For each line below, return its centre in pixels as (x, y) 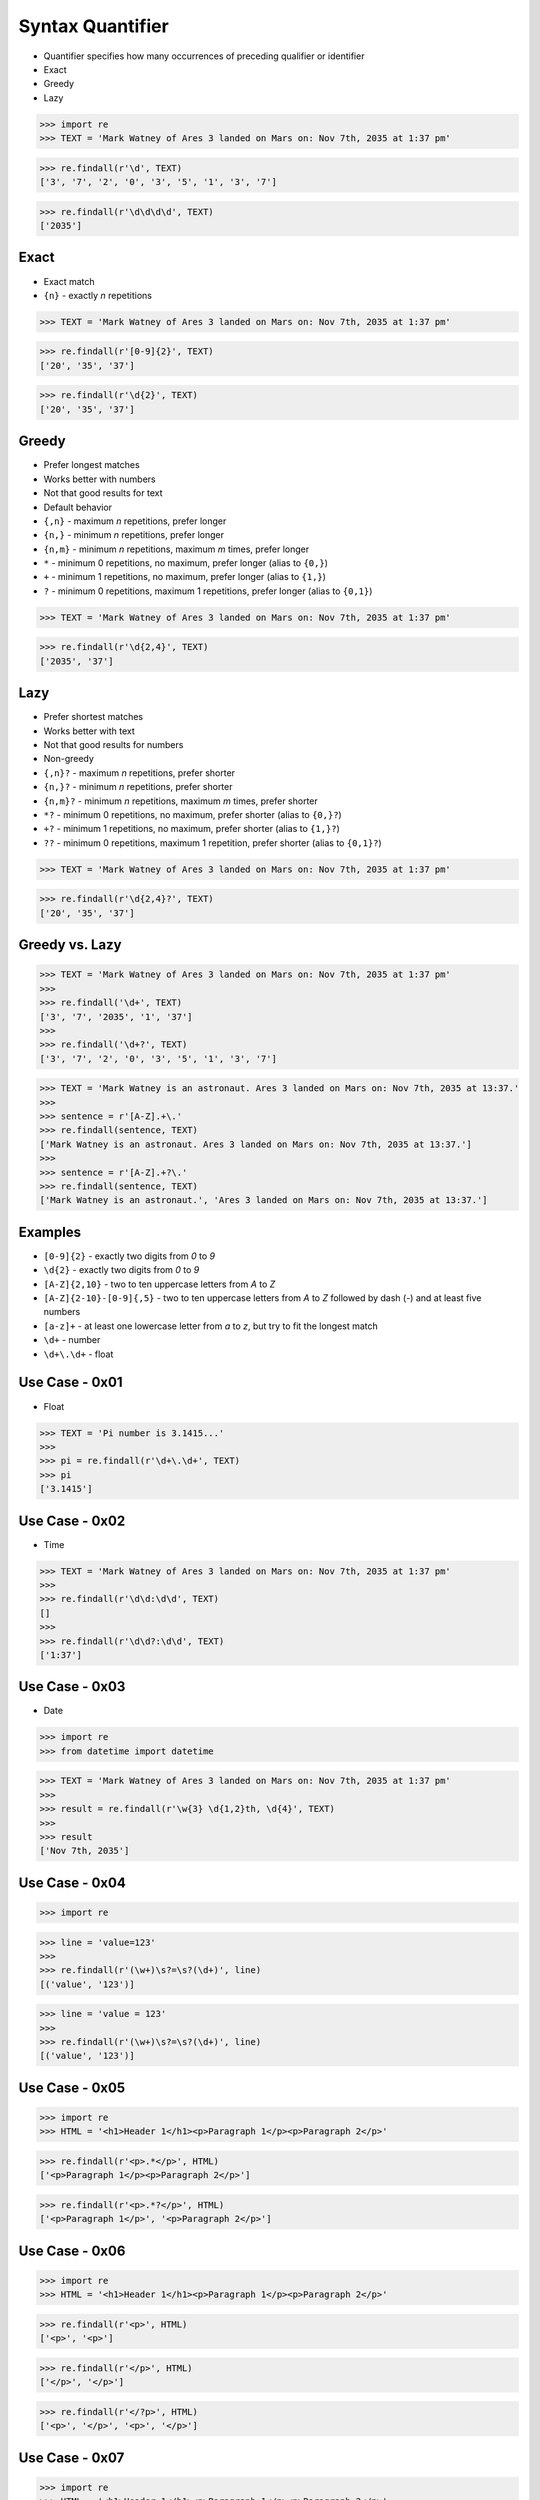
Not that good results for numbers (113, 745)
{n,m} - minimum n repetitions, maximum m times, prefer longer (176, 549)
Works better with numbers (99, 479)
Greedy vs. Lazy (70, 945)
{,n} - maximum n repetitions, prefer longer (135, 521)
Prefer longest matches (91, 465)
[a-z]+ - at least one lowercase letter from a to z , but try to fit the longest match (211, 1326)
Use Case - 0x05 (71, 2087)
